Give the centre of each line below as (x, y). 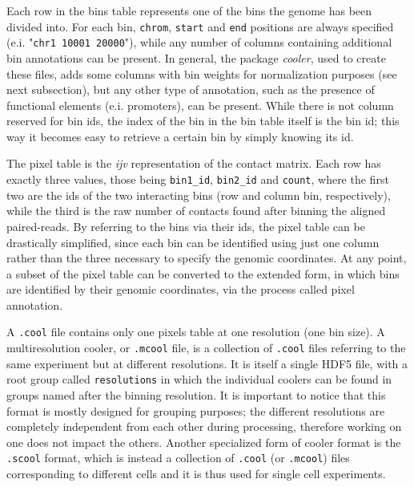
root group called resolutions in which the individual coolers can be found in (199, 379)
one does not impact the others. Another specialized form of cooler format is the (204, 442)
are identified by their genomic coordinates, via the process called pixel (181, 289)
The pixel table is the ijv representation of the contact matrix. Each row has (194, 163)
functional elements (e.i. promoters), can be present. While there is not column (200, 105)
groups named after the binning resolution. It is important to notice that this (196, 395)
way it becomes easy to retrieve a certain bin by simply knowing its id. (180, 136)
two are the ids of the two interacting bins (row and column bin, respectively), (199, 195)
